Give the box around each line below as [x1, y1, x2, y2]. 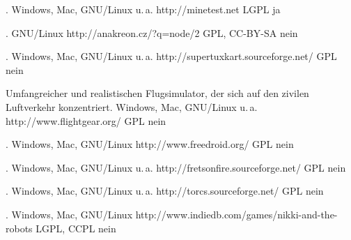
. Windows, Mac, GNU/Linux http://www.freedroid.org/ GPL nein [6, 137, 294, 151]
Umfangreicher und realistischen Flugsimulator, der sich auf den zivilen [6, 86, 309, 100]
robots [6, 220, 33, 235]
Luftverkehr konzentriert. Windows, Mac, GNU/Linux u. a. [6, 99, 258, 114]
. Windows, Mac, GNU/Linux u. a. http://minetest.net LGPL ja [6, 2, 281, 16]
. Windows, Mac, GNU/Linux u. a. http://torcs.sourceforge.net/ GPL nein [6, 183, 324, 198]
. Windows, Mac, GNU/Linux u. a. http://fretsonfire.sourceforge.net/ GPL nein [6, 160, 346, 174]
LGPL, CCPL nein [36, 220, 116, 235]
